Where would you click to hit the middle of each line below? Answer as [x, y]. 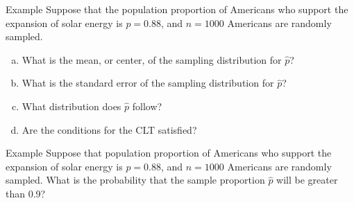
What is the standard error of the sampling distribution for [148, 83]
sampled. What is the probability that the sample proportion [135, 180]
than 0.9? [26, 193]
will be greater [307, 180]
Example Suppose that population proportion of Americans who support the [169, 153]
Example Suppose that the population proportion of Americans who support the [177, 9]
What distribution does [71, 106]
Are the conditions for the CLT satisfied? [109, 129]
